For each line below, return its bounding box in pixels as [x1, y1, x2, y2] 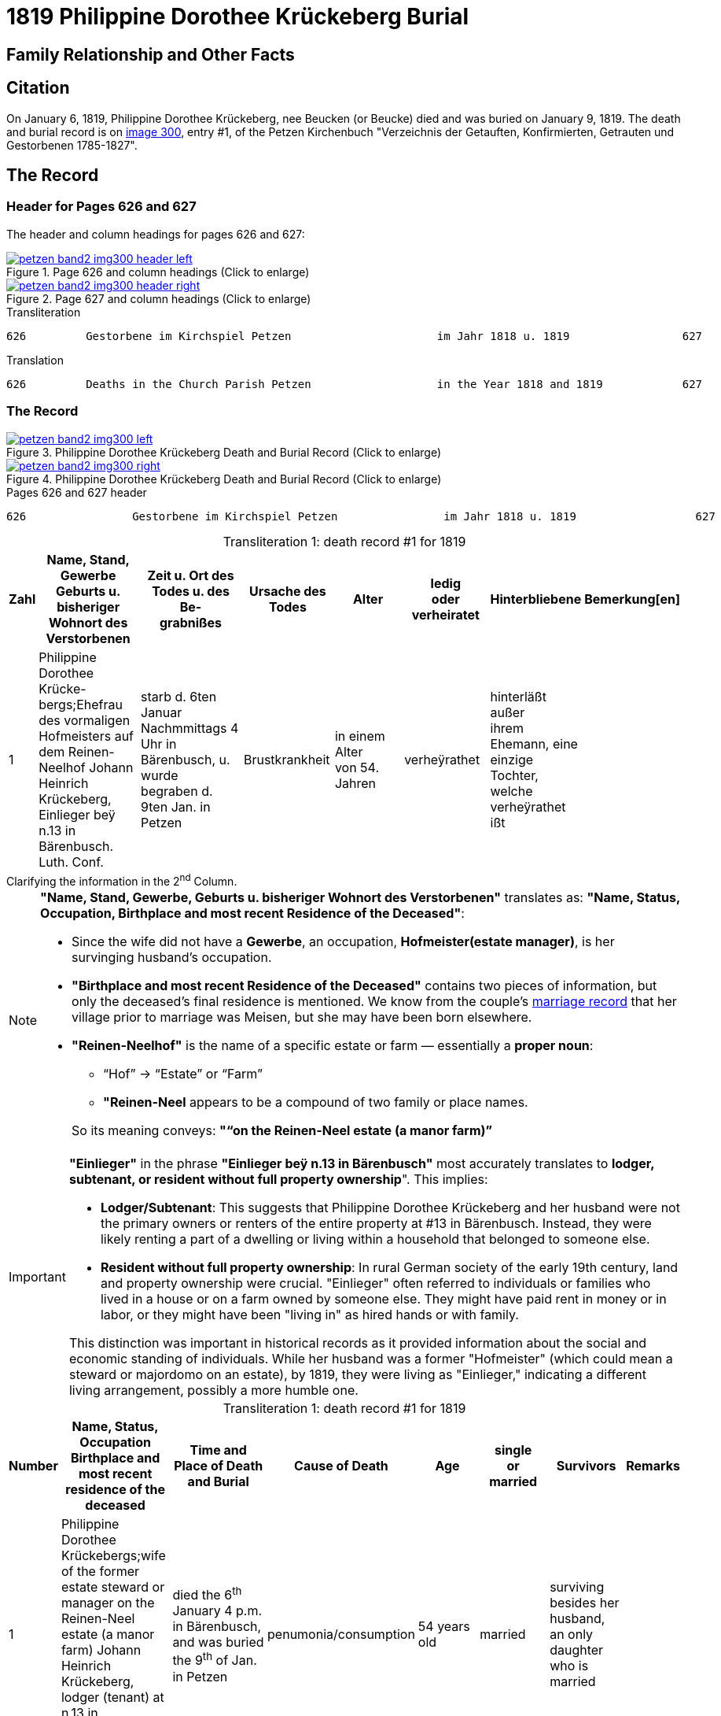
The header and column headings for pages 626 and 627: [6, 227, 305, 241]
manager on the [61, 1595, 155, 1611]
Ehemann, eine [490, 735, 578, 752]
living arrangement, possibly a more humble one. [68, 1382, 359, 1399]
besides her [550, 1595, 620, 1611]
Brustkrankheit [243, 751, 330, 767]
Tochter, [490, 767, 539, 783]
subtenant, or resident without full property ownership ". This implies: [68, 1171, 488, 1188]
